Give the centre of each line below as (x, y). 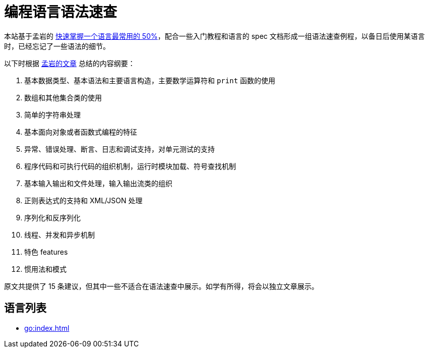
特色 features (46, 252)
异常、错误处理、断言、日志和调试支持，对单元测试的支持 (119, 149)
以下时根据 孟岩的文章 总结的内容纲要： (70, 63)
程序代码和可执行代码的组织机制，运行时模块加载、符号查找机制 (130, 166)
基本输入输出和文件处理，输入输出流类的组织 (98, 183)
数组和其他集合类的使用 (63, 97)
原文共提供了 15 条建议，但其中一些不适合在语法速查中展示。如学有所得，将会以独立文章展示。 (161, 286)
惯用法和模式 (45, 269)
